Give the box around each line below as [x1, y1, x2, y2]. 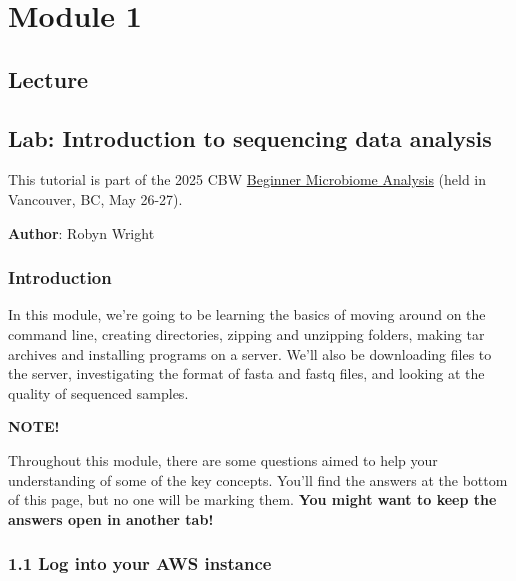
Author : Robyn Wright [8, 222, 155, 243]
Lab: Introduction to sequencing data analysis [8, 122, 492, 153]
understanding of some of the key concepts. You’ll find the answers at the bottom [8, 469, 508, 490]
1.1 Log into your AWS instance [8, 551, 272, 576]
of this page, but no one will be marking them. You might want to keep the [8, 489, 497, 510]
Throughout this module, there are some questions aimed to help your [8, 449, 438, 470]
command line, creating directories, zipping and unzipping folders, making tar [8, 323, 485, 344]
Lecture [8, 63, 89, 94]
